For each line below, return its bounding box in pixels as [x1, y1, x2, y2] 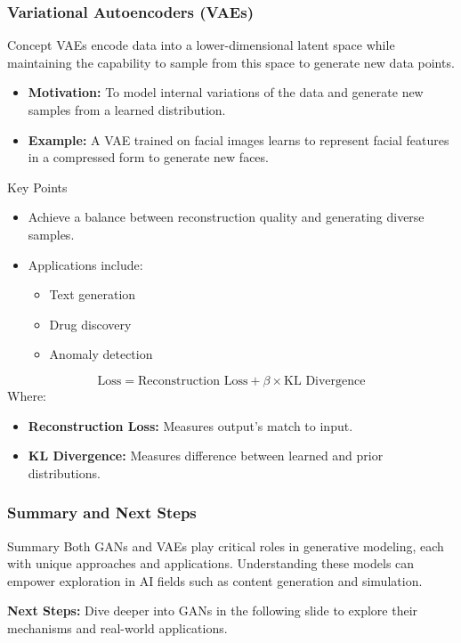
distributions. [28, 463, 101, 482]
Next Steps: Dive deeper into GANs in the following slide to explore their [7, 601, 418, 620]
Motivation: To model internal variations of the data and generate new [28, 83, 424, 102]
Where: [7, 386, 46, 404]
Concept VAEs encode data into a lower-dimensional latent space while [7, 36, 395, 54]
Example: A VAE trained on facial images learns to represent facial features [28, 130, 449, 149]
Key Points [7, 177, 68, 196]
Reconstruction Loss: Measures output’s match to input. [28, 416, 353, 435]
